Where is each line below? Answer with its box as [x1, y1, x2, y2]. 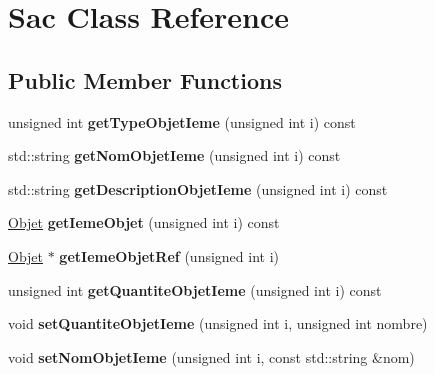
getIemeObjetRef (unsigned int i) [59, 245, 279, 266]
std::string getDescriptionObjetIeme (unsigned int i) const [8, 178, 388, 199]
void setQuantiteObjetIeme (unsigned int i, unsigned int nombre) [8, 313, 428, 334]
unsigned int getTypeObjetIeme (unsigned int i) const [8, 111, 356, 132]
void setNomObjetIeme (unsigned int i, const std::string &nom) [8, 346, 415, 367]
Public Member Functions [8, 64, 282, 95]
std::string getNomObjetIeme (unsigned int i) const [8, 145, 341, 166]
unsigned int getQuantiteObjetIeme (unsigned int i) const [8, 279, 382, 300]
